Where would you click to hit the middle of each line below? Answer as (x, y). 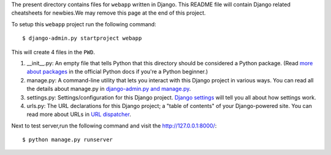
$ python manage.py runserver (68, 140)
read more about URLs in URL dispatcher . (79, 114)
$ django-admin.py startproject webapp (82, 38)
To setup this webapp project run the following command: (84, 24)
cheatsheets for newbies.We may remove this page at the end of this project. (108, 13)
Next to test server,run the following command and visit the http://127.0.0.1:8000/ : (114, 126)
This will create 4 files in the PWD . (53, 52)
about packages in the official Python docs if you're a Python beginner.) (117, 72)
